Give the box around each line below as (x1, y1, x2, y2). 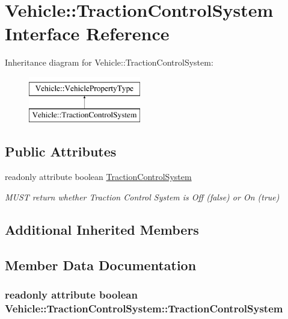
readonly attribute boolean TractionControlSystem (5, 170, 192, 183)
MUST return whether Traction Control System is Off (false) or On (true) (5, 190, 280, 203)
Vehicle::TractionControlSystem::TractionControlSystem (5, 300, 283, 315)
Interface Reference (5, 21, 170, 46)
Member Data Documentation (5, 255, 197, 274)
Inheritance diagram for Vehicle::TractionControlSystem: (5, 56, 213, 69)
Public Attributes (5, 142, 117, 161)
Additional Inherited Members (5, 220, 199, 238)
